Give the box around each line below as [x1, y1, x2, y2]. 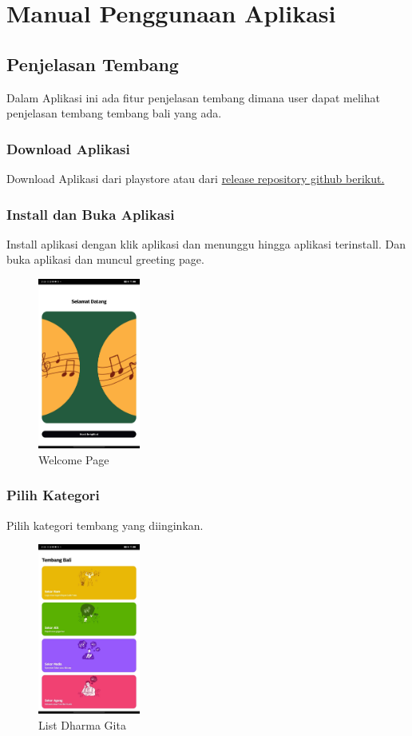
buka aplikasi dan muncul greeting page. [6, 251, 204, 268]
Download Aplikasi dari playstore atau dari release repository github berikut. [6, 169, 385, 186]
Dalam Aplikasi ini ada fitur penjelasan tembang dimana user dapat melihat [6, 89, 380, 105]
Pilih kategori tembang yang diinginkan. [6, 516, 204, 533]
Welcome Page [38, 451, 109, 467]
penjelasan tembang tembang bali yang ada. [6, 105, 222, 121]
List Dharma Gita [38, 716, 126, 733]
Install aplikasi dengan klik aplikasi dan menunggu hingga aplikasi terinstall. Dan [6, 235, 406, 252]
